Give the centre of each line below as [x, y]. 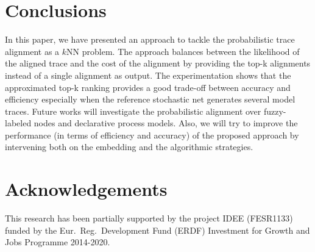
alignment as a [32, 51]
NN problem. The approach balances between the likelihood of [183, 51]
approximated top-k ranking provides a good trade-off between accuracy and [148, 87]
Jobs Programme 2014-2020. [58, 242]
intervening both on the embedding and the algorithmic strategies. [129, 147]
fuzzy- [275, 111]
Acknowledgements [86, 189]
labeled [18, 123]
